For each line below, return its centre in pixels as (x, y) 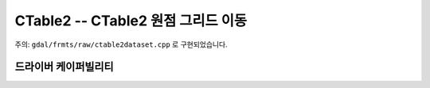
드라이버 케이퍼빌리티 (64, 67)
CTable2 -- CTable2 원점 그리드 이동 (131, 21)
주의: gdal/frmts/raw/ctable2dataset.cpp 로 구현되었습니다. (121, 44)
